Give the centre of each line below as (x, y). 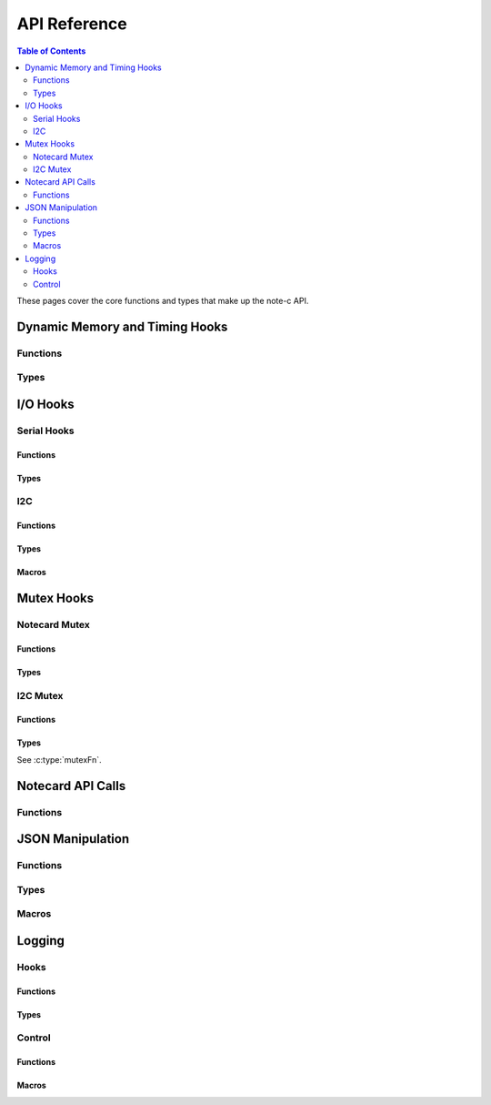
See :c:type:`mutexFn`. (59, 759)
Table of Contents (51, 51)
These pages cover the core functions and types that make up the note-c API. (163, 300)
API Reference (72, 24)
